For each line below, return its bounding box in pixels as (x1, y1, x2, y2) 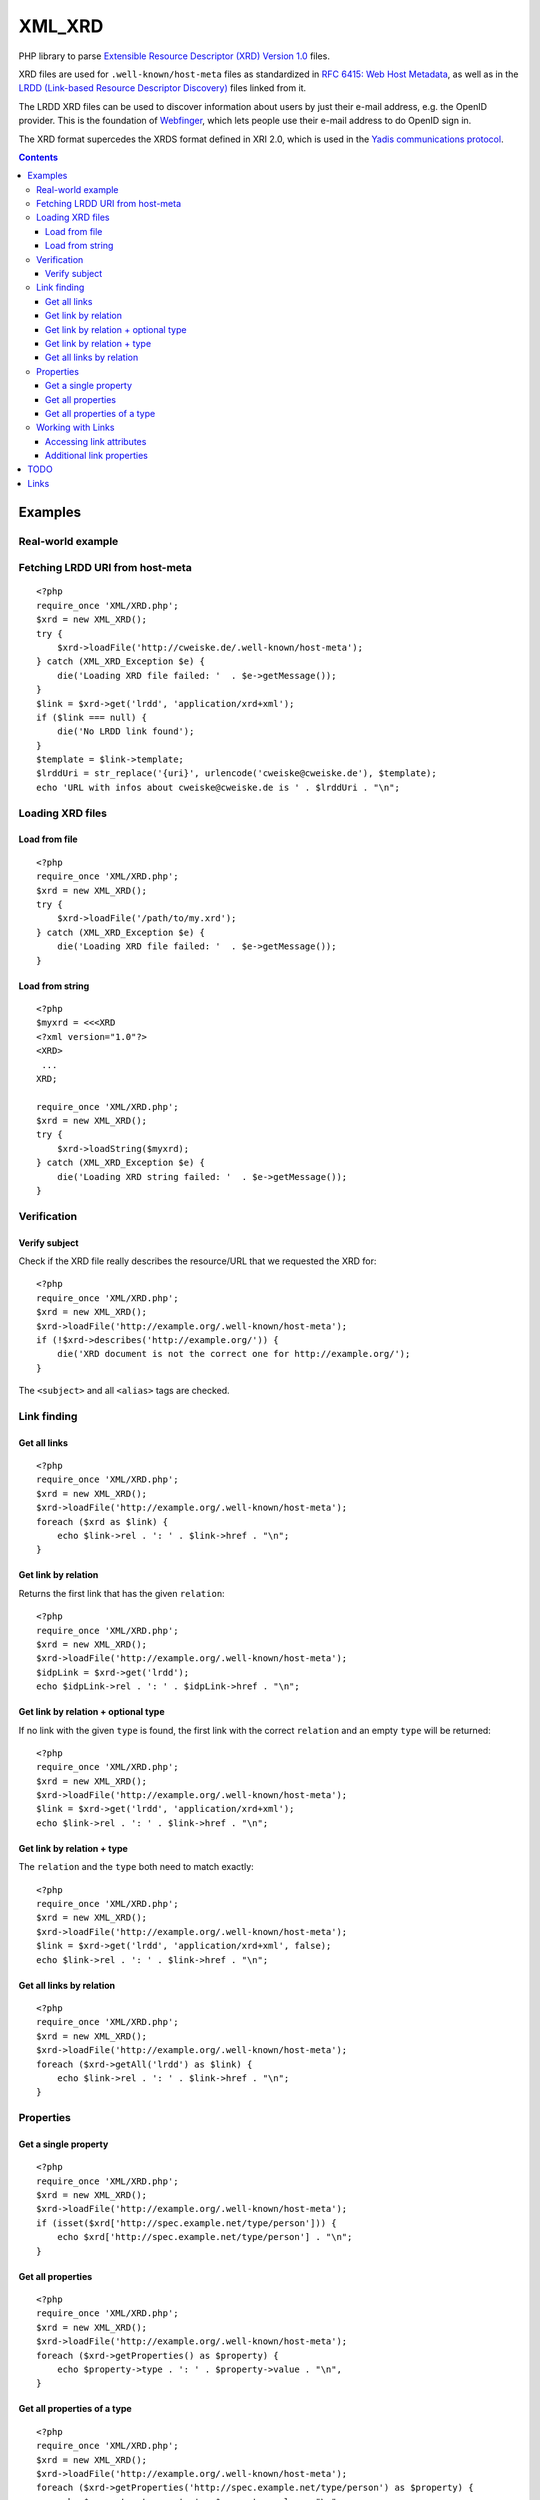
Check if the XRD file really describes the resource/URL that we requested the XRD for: (18, 1255, 377, 1267)
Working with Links (36, 421, 115, 434)
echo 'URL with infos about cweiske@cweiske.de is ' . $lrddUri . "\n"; (36, 781, 400, 793)
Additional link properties (45, 450, 149, 462)
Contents (18, 151, 59, 163)
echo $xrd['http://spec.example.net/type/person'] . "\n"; (56, 2231, 353, 2243)
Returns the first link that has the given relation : (18, 1587, 225, 1599)
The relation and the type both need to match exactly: (18, 1861, 254, 1873)
